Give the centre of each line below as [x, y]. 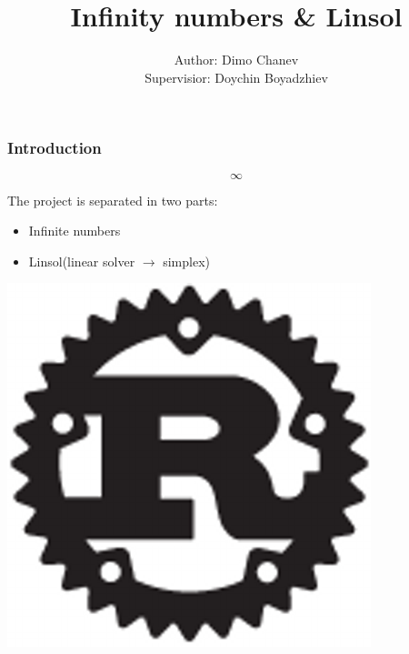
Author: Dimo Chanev [236, 60]
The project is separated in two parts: [113, 200]
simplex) [186, 261]
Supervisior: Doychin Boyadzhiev [236, 77]
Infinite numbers [75, 231]
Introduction [55, 148]
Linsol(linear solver [82, 261]
